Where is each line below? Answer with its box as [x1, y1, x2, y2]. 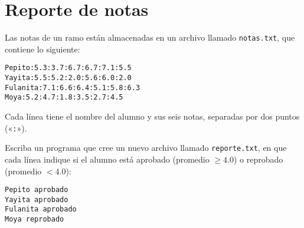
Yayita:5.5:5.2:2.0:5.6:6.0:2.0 [5, 74, 132, 82]
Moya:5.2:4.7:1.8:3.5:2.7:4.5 [5, 93, 123, 102]
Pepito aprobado [5, 186, 68, 194]
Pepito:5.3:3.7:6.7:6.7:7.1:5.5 [5, 64, 132, 72]
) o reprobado [233, 153, 283, 165]
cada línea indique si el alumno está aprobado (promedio [5, 153, 210, 165]
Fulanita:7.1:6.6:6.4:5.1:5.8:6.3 [5, 83, 140, 92]
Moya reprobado [5, 215, 64, 224]
